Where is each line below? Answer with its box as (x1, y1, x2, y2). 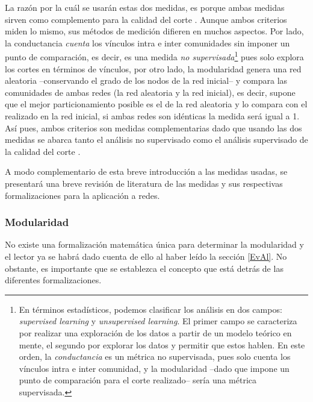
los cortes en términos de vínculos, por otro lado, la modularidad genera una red (5, 62, 302, 75)
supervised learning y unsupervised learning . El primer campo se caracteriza (19, 315, 297, 327)
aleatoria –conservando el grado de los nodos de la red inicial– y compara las (5, 74, 288, 87)
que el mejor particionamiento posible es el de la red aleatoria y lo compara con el (5, 98, 308, 110)
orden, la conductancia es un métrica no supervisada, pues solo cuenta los (19, 350, 291, 363)
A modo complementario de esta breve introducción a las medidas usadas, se (5, 165, 288, 178)
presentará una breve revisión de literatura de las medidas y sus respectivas (5, 177, 283, 189)
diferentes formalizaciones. (5, 274, 102, 286)
